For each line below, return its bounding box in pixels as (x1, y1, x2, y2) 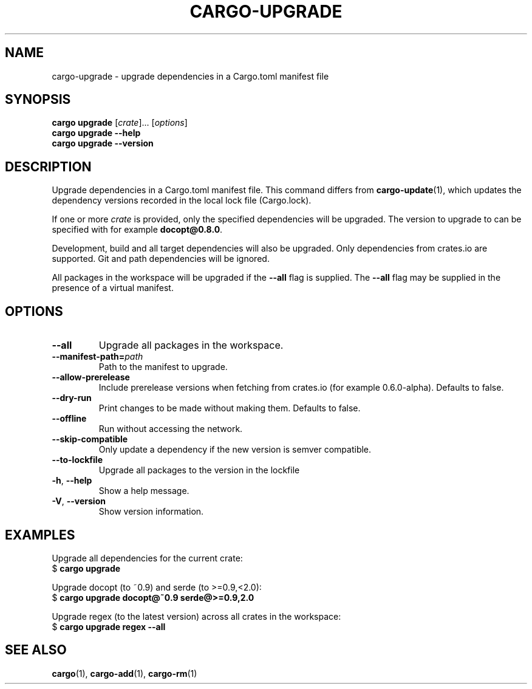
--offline (52, 413, 87, 424)
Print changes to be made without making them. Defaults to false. (98, 403, 361, 414)
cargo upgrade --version (52, 138, 154, 149)
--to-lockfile (52, 454, 103, 465)
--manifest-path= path (52, 351, 143, 362)
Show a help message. (98, 485, 189, 496)
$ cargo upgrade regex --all (52, 621, 166, 632)
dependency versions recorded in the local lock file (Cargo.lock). (52, 195, 312, 206)
